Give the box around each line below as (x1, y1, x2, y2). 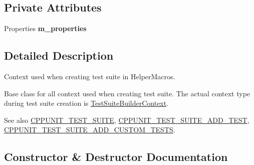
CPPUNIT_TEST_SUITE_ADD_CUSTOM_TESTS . (4, 124, 175, 135)
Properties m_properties (4, 23, 87, 34)
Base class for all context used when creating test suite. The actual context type (4, 88, 250, 98)
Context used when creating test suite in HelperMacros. (4, 71, 175, 81)
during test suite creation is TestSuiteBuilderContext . (4, 98, 169, 108)
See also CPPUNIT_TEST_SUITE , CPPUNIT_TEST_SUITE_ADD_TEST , (4, 114, 249, 125)
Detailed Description (4, 48, 114, 63)
